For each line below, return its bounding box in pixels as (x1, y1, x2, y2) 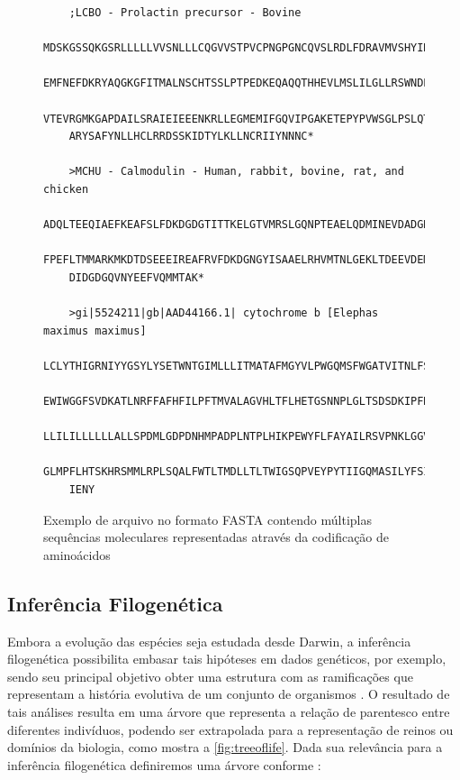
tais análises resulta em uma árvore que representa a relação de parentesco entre (7, 702, 450, 720)
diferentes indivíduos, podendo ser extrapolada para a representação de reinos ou (7, 720, 454, 739)
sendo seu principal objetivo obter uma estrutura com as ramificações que (7, 666, 413, 685)
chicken (43, 182, 89, 196)
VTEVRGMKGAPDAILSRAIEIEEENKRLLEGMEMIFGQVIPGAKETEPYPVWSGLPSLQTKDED (43, 112, 456, 125)
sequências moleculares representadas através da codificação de (43, 528, 390, 546)
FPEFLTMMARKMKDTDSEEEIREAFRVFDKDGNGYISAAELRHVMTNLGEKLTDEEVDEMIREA (43, 253, 456, 267)
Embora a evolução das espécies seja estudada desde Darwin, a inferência (7, 631, 411, 650)
